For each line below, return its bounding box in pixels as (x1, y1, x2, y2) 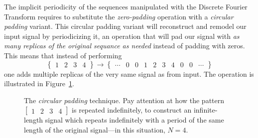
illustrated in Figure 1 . (4, 78, 74, 89)
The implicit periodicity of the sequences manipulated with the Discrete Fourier (4, 1, 248, 11)
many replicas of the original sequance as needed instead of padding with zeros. (4, 40, 245, 51)
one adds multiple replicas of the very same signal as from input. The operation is (4, 68, 254, 79)
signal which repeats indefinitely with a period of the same (45, 115, 224, 125)
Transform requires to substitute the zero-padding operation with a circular (4, 11, 234, 21)
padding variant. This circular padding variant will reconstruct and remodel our (4, 21, 247, 31)
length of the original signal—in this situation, (24, 124, 165, 135)
